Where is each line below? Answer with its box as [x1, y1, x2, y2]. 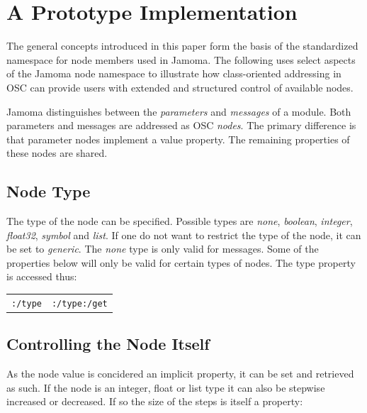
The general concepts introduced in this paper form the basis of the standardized [6, 38, 358, 53]
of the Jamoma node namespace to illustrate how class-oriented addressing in [6, 66, 341, 81]
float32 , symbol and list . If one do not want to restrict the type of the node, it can [6, 227, 361, 242]
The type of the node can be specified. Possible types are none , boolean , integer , [6, 214, 353, 228]
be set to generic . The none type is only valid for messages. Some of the [6, 241, 319, 256]
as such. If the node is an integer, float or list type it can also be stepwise [6, 380, 325, 395]
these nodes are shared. [6, 145, 108, 160]
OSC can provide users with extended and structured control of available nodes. [6, 79, 354, 94]
